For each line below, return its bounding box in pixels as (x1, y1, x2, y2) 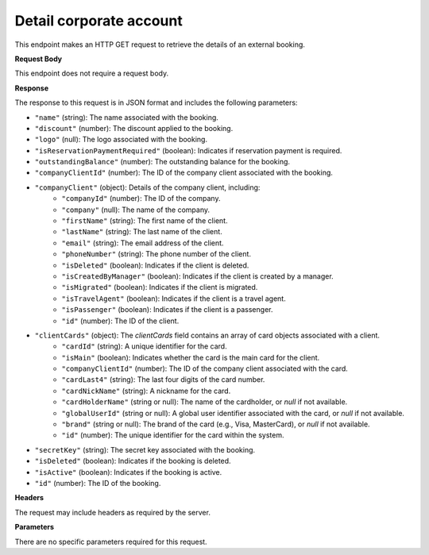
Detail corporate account (14, 12, 183, 29)
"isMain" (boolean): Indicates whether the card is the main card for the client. (61, 353, 320, 362)
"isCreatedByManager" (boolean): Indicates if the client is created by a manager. (61, 271, 334, 281)
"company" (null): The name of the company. (61, 205, 211, 214)
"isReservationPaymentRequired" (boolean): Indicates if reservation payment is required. (34, 145, 342, 155)
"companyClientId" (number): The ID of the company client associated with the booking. (34, 168, 334, 178)
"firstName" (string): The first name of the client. (61, 216, 228, 225)
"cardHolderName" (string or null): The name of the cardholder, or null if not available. (61, 397, 348, 407)
